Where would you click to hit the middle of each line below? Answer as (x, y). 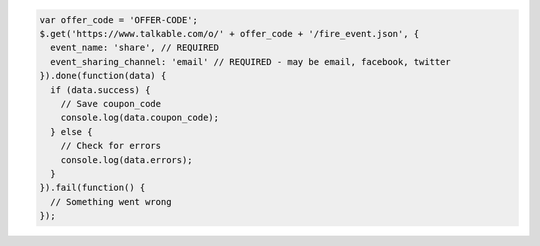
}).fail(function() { (92, 188)
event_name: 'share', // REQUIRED (135, 48)
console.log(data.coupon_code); (140, 118)
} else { (71, 131)
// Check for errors (111, 146)
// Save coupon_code (111, 103)
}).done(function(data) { (103, 76)
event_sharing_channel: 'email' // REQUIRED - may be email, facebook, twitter (251, 61)
